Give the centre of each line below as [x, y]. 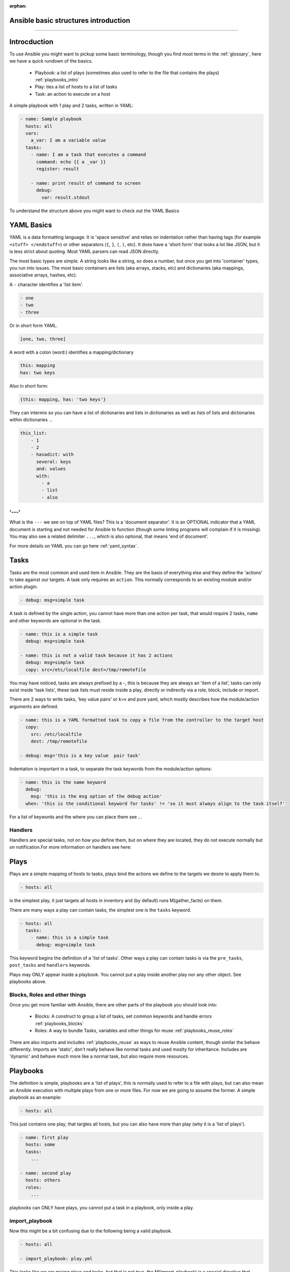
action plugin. [24, 587]
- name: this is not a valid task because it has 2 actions [96, 655]
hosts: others [43, 1180]
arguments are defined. [34, 706]
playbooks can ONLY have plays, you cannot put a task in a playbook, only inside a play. [102, 1208]
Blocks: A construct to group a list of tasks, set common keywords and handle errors [123, 1016]
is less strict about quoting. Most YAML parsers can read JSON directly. [85, 251]
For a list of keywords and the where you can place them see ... [76, 817]
